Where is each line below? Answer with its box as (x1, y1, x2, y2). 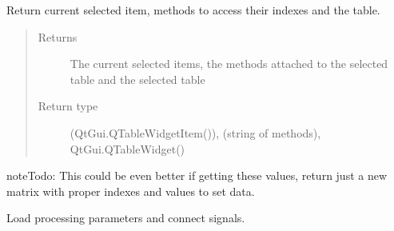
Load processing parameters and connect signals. (6, 209, 245, 226)
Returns (38, 28, 78, 45)
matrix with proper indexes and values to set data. (6, 182, 255, 199)
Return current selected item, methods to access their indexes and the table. (6, 2, 380, 18)
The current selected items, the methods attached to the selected (70, 55, 388, 72)
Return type (38, 98, 98, 114)
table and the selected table (70, 70, 205, 87)
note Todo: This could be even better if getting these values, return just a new (6, 167, 388, 184)
